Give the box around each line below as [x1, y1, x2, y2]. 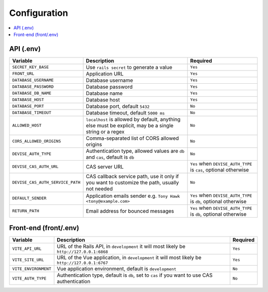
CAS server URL [86, 163, 124, 170]
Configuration [9, 7, 68, 18]
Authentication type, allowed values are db [86, 147, 185, 154]
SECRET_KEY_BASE [12, 64, 49, 70]
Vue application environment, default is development [57, 265, 177, 272]
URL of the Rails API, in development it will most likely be [57, 243, 186, 250]
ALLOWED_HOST [12, 123, 42, 128]
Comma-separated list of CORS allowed [86, 134, 179, 141]
